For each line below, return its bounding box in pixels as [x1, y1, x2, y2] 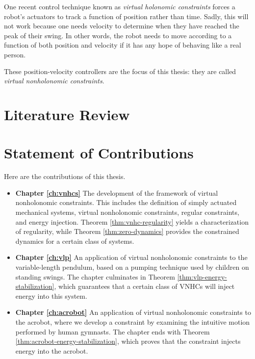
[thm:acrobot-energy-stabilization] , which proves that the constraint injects [15, 336, 241, 346]
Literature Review [4, 104, 130, 124]
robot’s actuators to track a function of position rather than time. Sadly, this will [4, 11, 249, 21]
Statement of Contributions [4, 143, 194, 163]
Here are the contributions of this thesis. [4, 171, 126, 181]
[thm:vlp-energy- [177, 271, 227, 282]
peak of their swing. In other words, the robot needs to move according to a [4, 30, 232, 40]
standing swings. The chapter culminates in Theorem [15, 271, 175, 282]
